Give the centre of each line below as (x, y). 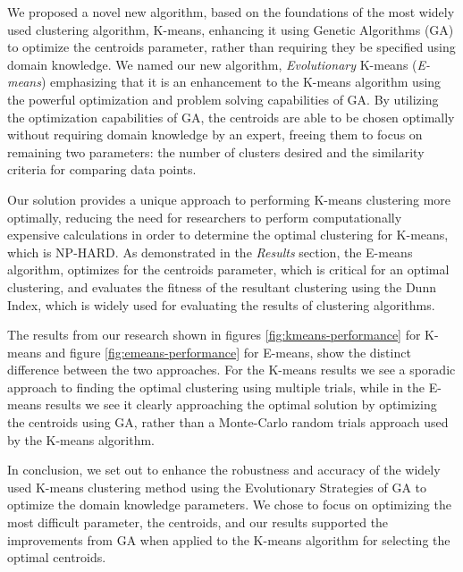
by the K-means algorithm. (81, 439)
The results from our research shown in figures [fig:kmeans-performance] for (214, 335)
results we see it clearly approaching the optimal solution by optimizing (241, 404)
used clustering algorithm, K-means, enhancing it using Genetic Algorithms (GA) (231, 29)
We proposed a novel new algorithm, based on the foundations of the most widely (231, 12)
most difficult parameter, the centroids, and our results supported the (198, 522)
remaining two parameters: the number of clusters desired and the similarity (216, 151)
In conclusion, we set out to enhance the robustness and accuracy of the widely (224, 470)
